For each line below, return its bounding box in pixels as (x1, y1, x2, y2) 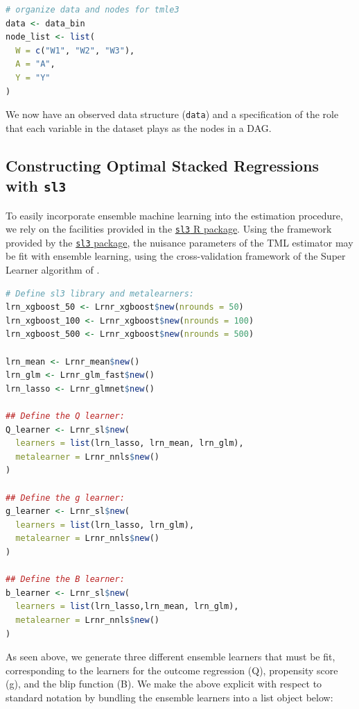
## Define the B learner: (6, 574, 125, 585)
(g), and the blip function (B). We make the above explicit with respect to (6, 676, 322, 691)
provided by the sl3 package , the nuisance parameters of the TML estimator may (6, 235, 353, 249)
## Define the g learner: (6, 492, 125, 503)
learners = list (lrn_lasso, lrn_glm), (15, 519, 195, 530)
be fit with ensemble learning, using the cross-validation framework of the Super (6, 249, 346, 263)
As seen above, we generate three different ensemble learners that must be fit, (6, 649, 335, 664)
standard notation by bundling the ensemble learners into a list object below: (6, 690, 333, 704)
